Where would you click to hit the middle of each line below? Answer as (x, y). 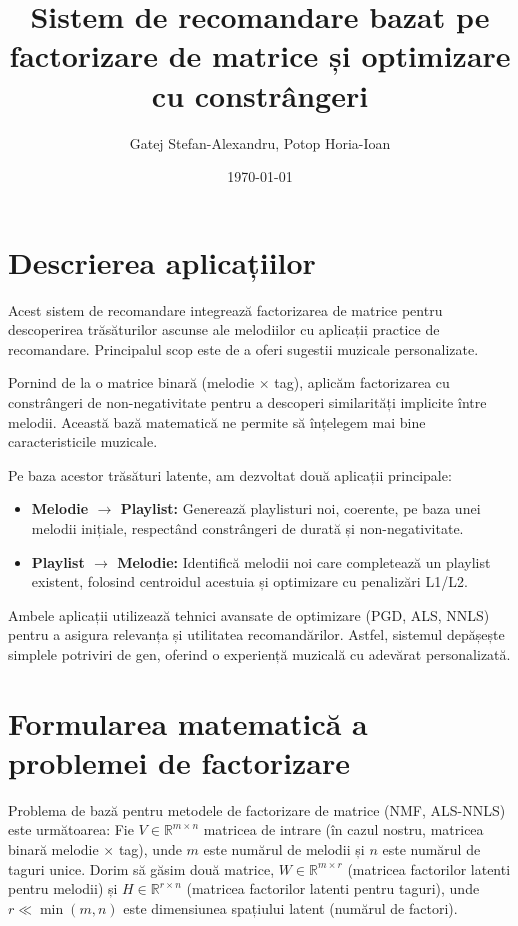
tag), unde (150, 849)
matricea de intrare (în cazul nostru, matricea (343, 829)
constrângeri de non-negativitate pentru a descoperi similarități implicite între (247, 402)
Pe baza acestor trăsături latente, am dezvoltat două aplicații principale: (230, 474)
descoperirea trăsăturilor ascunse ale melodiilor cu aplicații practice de (224, 329)
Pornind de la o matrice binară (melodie (131, 382)
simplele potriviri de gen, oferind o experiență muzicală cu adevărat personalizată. (259, 653)
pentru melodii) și (63, 888)
